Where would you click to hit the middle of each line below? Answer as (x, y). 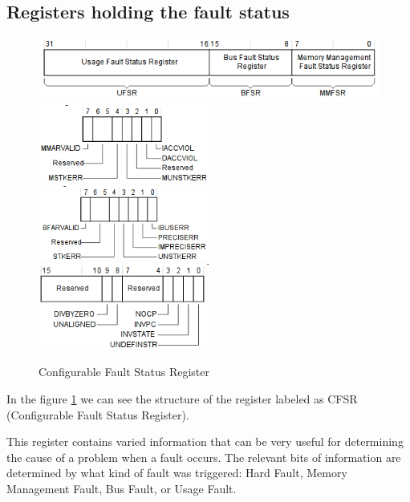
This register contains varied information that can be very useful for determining (205, 441)
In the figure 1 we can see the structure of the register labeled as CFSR (182, 399)
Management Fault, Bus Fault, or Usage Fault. (122, 488)
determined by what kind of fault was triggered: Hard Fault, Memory (177, 473)
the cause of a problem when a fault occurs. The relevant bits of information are (204, 457)
